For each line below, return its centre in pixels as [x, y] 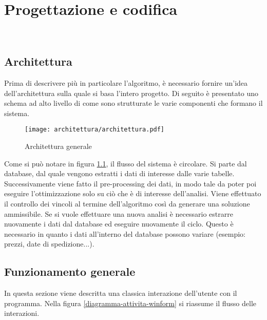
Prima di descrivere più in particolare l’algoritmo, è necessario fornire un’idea [126, 82]
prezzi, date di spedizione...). [49, 244]
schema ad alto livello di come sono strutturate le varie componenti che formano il [133, 103]
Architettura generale [58, 146]
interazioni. [22, 313]
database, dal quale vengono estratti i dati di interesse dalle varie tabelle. [119, 173]
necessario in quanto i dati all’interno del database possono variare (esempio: [125, 233]
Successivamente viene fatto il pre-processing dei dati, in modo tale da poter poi [130, 183]
